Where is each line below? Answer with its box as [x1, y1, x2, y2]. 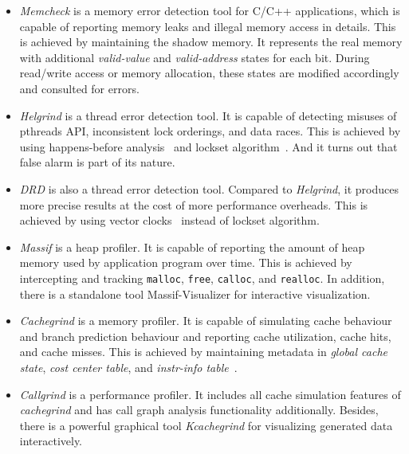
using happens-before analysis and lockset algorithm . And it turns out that [19, 138, 398, 155]
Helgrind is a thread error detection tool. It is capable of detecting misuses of [19, 107, 397, 123]
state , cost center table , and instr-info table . [19, 358, 238, 375]
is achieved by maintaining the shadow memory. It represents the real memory [19, 33, 403, 50]
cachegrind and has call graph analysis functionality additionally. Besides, [19, 401, 379, 418]
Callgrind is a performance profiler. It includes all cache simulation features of [19, 386, 401, 402]
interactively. [19, 432, 83, 449]
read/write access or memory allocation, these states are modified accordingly [19, 65, 399, 81]
